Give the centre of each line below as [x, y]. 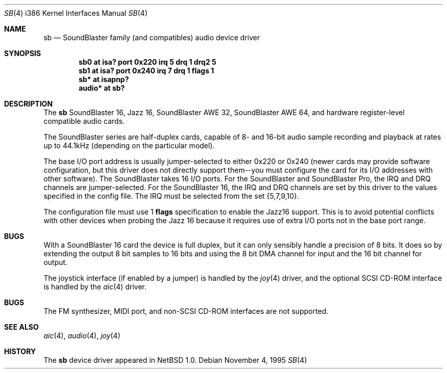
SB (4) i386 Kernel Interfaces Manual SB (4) [76, 13]
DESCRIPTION [29, 104]
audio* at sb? [102, 88]
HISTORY [20, 351]
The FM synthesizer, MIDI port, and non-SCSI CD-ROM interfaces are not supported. [186, 311]
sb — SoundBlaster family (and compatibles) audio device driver [152, 37]
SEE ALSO [21, 327]
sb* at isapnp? [104, 79]
